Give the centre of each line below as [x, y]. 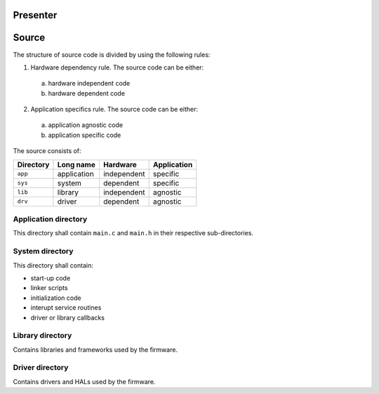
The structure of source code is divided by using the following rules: [112, 54]
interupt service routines [66, 308]
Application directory [50, 219]
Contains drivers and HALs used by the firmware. [84, 381]
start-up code [51, 278]
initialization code [56, 298]
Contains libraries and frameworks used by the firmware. [95, 349]
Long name [77, 164]
